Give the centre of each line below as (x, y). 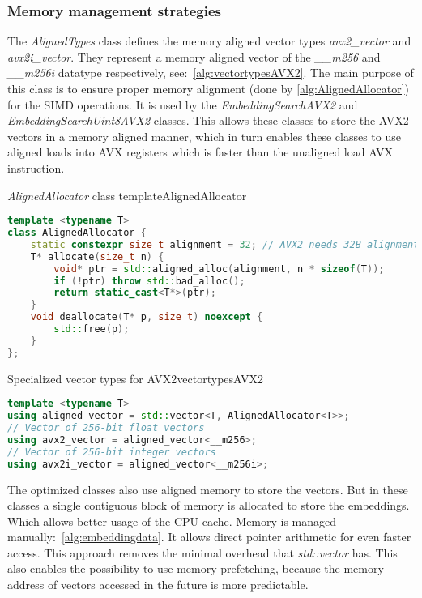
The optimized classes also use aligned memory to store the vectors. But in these (208, 489)
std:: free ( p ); (92, 329)
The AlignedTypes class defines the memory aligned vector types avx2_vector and (209, 41)
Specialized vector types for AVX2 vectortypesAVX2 (136, 378)
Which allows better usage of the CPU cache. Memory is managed (172, 521)
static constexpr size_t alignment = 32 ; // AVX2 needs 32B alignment (225, 244)
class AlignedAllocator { (77, 233)
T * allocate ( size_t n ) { (97, 256)
